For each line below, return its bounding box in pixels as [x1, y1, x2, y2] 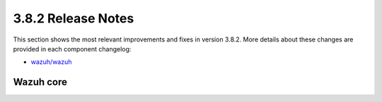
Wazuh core [13, 76, 67, 88]
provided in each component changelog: [13, 44, 132, 53]
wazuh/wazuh [30, 58, 72, 66]
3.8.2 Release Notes [13, 11, 134, 26]
